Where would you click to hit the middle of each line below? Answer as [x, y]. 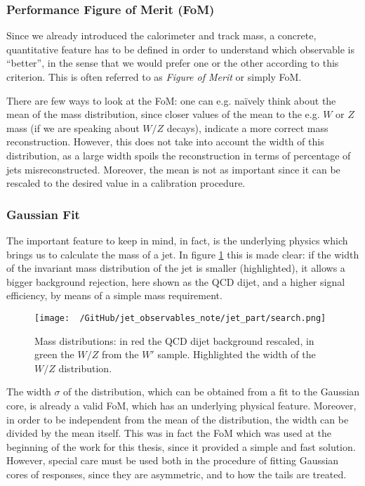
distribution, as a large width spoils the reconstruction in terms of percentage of [179, 155]
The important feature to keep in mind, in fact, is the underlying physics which [177, 240]
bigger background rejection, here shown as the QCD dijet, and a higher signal [176, 281]
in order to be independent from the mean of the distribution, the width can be [178, 419]
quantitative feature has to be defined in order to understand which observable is [180, 49]
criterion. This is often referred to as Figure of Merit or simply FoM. [154, 77]
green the [54, 354]
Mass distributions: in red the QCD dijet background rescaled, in [174, 340]
